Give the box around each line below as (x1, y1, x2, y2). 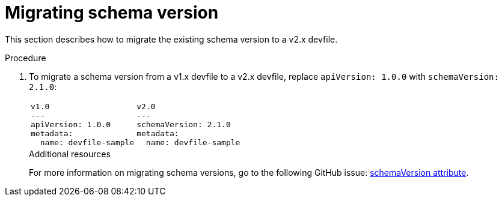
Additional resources (29, 148, 111, 159)
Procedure (5, 52, 46, 63)
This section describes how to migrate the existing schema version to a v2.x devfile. (5, 34, 338, 44)
